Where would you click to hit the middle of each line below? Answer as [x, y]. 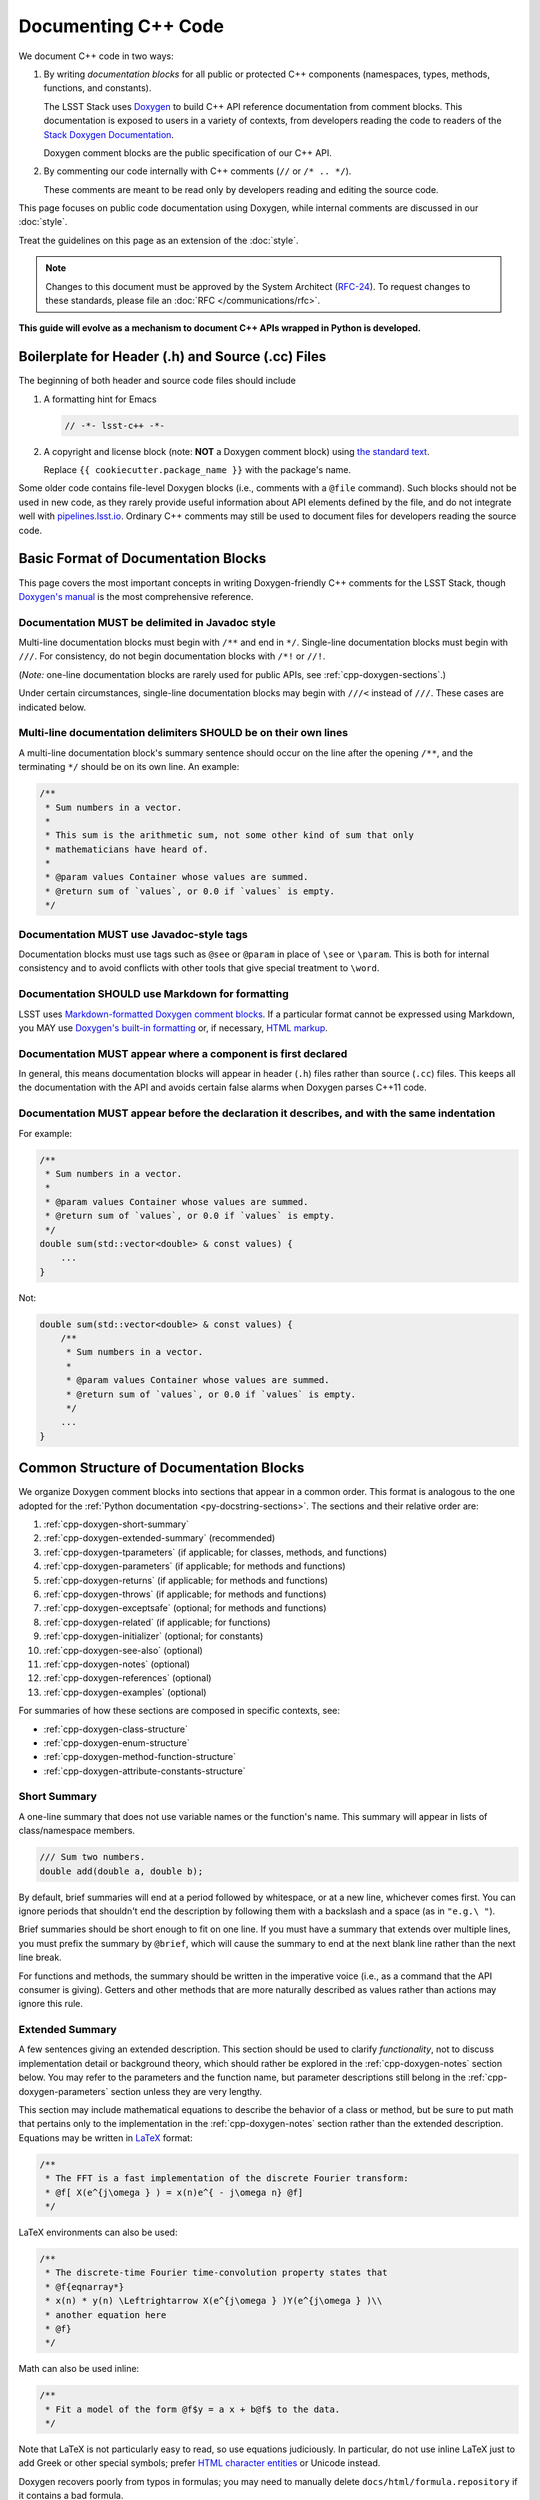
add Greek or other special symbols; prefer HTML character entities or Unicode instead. [199, 2463]
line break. [40, 1957]
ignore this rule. [51, 2004]
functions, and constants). [97, 88]
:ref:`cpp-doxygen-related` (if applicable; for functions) [157, 1622]
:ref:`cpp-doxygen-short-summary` [116, 1524]
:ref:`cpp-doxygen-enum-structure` [116, 1742]
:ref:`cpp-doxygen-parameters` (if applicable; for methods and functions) [194, 1566]
